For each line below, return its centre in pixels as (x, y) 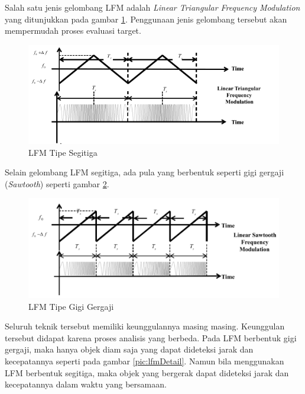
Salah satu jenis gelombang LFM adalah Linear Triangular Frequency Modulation (152, 7)
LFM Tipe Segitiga (63, 152)
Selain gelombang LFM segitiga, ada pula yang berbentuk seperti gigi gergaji (145, 172)
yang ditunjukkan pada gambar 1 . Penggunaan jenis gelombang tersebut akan (146, 19)
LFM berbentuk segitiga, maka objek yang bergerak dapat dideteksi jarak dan (147, 372)
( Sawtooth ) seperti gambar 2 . (57, 183)
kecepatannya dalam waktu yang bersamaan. (86, 384)
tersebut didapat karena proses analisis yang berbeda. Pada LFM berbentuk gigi (151, 337)
